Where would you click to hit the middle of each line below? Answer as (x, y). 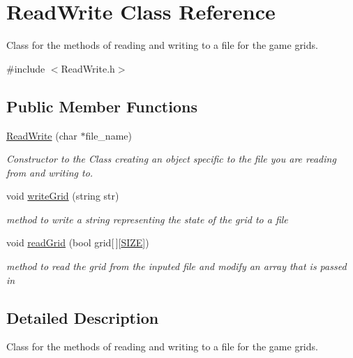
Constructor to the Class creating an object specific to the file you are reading (171, 159)
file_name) (108, 135)
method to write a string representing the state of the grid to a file (147, 219)
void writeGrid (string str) (63, 196)
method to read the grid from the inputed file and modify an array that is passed (176, 266)
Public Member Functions (102, 106)
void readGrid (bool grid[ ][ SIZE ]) (78, 243)
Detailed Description (83, 317)
